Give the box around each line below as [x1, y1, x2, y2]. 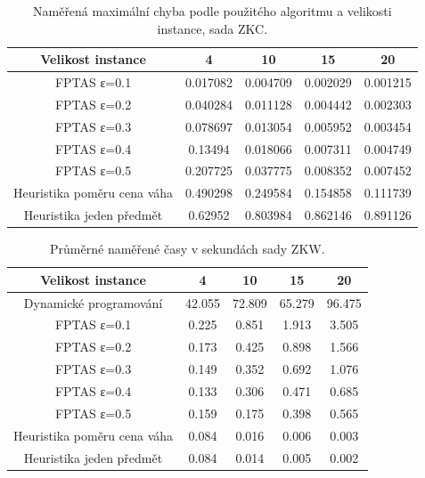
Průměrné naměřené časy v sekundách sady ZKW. [50, 239, 325, 258]
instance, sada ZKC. [157, 19, 268, 37]
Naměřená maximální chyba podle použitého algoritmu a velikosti [33, 2, 392, 20]
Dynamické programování [23, 293, 163, 312]
